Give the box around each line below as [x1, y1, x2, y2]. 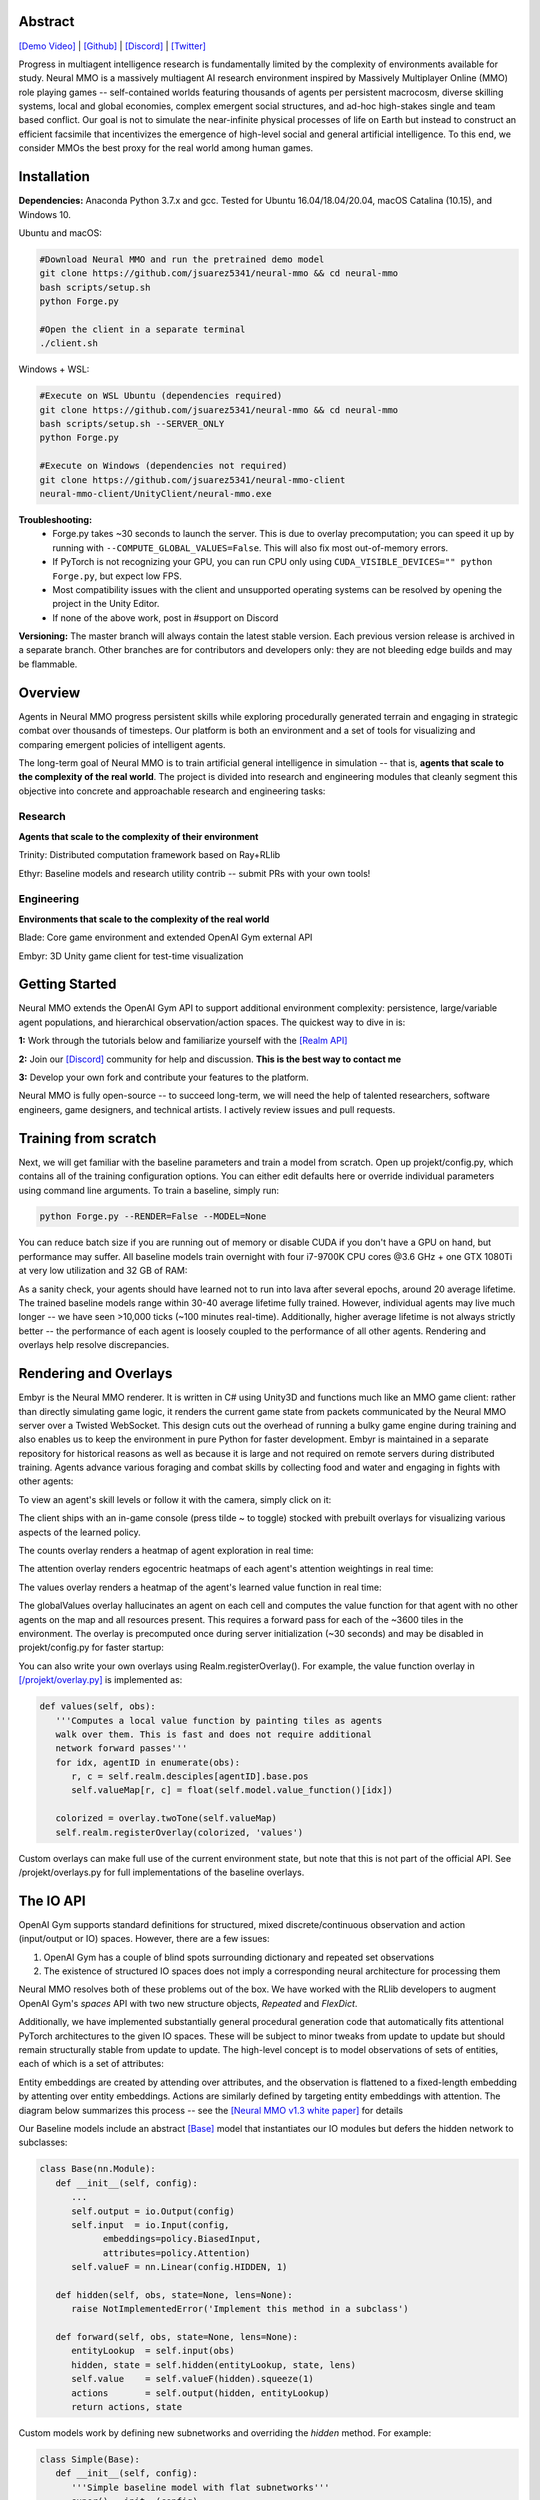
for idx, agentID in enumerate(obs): [55, 1756, 240, 1768]
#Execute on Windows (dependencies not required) [39, 460, 288, 472]
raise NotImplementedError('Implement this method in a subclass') [71, 2303, 409, 2315]
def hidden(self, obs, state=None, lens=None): [55, 2289, 294, 2300]
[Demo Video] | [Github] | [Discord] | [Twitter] [18, 40, 207, 52]
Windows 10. [18, 208, 72, 220]
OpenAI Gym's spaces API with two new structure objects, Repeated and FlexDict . [18, 1997, 358, 2009]
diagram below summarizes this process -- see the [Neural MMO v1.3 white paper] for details [18, 2104, 404, 2116]
